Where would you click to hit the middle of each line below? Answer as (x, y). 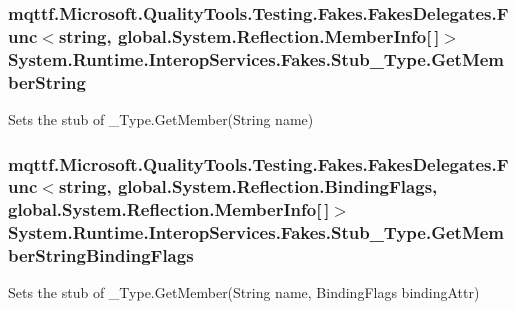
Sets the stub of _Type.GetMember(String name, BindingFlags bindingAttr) (244, 292)
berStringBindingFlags (101, 255)
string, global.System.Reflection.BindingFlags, (248, 186)
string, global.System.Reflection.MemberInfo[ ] (249, 35)
